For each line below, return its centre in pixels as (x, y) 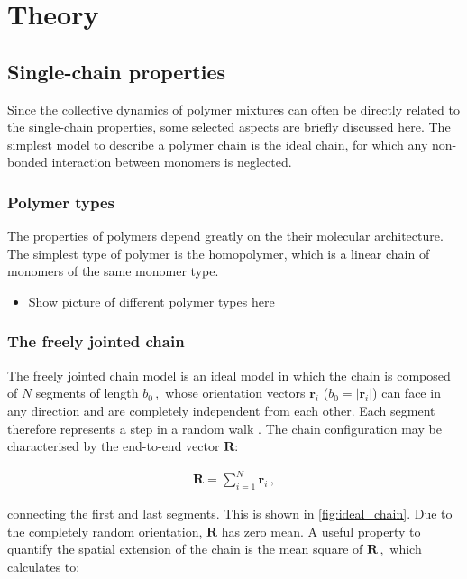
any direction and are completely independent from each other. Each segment (221, 410)
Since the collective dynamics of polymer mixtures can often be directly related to (233, 109)
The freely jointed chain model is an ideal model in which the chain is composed (229, 375)
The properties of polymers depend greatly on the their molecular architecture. (225, 236)
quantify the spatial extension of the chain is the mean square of (185, 549)
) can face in (407, 393)
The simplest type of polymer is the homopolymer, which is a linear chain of (219, 253)
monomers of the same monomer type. (113, 271)
